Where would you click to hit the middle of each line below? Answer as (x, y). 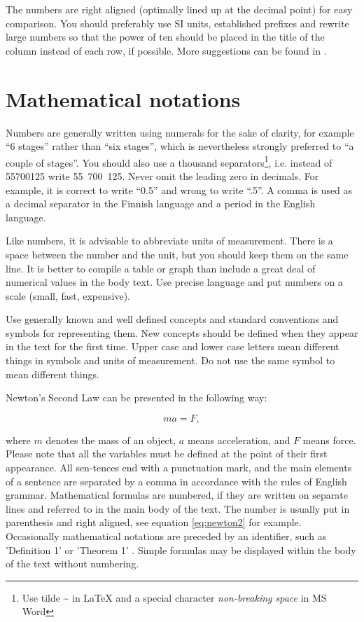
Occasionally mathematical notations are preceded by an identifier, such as (166, 536)
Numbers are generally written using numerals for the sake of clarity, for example (180, 132)
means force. (329, 440)
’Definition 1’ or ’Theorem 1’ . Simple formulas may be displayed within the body (181, 550)
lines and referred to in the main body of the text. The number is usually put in (178, 508)
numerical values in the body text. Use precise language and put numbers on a (174, 282)
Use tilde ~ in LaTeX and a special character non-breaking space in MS (174, 597)
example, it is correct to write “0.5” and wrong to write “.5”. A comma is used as (179, 189)
